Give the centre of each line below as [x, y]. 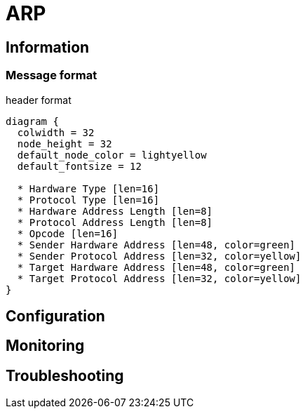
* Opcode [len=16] [68, 233]
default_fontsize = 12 [79, 166]
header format [39, 100]
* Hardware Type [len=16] [88, 188]
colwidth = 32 [56, 132]
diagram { [32, 121]
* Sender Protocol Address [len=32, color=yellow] [159, 256]
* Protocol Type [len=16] [88, 200]
